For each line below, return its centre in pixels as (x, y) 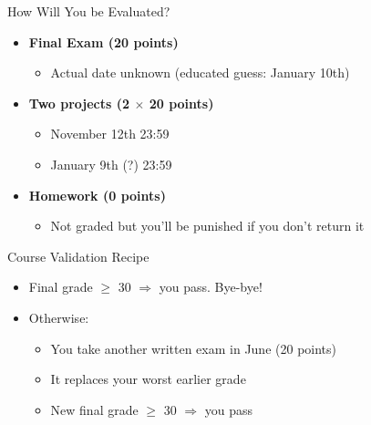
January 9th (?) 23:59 (111, 164)
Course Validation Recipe (78, 256)
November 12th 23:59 (110, 134)
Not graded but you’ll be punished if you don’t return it (207, 226)
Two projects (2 (79, 103)
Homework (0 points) (97, 195)
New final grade (94, 409)
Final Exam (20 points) (103, 41)
